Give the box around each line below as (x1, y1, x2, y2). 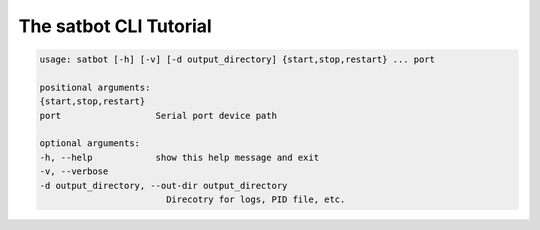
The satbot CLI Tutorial (18, 15, 212, 37)
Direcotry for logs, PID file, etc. (165, 194, 346, 205)
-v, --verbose (39, 166, 109, 177)
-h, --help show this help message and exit (39, 151, 320, 163)
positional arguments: (39, 81, 151, 93)
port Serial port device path (39, 110, 277, 121)
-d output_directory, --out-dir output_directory (39, 180, 288, 191)
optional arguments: (39, 138, 140, 149)
